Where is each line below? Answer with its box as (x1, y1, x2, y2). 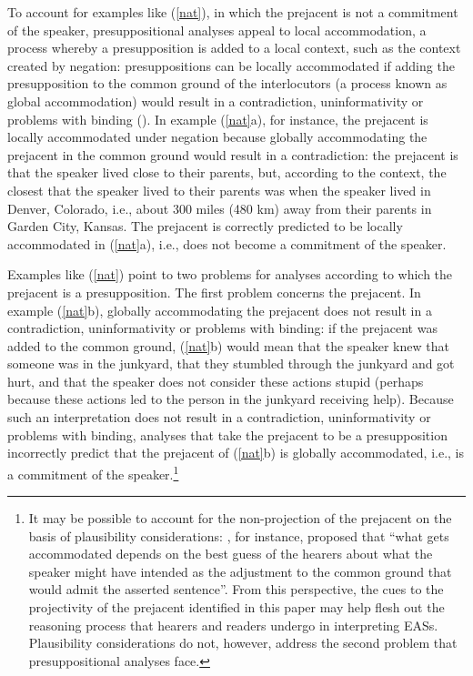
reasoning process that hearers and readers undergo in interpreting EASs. (28, 615, 438, 634)
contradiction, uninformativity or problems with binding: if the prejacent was (7, 318, 438, 338)
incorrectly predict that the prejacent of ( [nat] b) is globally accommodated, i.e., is (7, 443, 465, 462)
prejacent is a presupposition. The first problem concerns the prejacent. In (7, 282, 421, 301)
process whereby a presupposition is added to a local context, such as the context (7, 38, 461, 57)
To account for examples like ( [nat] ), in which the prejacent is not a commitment (7, 3, 458, 21)
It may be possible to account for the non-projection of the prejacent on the (28, 509, 452, 528)
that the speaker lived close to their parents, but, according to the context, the (7, 163, 447, 182)
